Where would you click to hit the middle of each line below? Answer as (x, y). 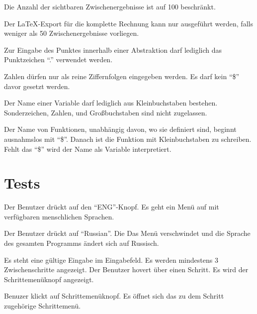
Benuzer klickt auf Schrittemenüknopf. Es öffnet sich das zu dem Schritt (114, 296)
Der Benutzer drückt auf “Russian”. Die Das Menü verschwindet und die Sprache (127, 233)
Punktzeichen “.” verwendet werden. (58, 59)
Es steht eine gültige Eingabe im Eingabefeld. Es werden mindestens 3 (111, 260)
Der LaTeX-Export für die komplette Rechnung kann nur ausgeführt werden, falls (128, 23)
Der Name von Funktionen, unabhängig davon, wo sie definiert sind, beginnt (120, 129)
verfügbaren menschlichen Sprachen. (59, 216)
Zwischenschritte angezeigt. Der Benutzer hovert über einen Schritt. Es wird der (126, 269)
